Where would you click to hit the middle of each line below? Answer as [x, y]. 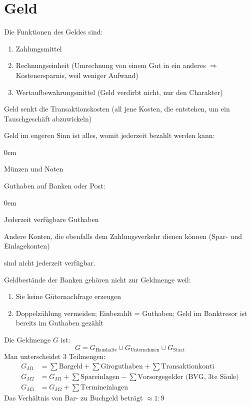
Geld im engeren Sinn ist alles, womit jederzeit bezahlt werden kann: [109, 135]
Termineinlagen [104, 387]
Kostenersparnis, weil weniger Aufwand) [77, 75]
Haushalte [106, 350]
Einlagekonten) [27, 246]
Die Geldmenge [27, 339]
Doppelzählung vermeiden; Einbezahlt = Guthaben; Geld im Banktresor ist [131, 313]
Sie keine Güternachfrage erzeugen [68, 296]
